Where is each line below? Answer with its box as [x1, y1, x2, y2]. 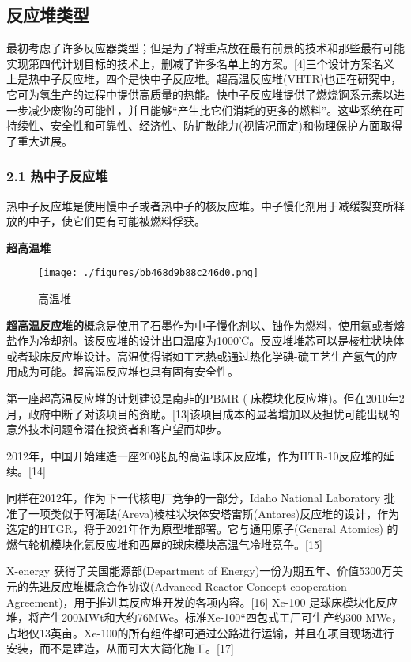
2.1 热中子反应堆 [6, 166, 108, 186]
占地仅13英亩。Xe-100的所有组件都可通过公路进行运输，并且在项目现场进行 [6, 624, 394, 641]
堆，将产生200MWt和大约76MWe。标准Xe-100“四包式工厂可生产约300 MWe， [6, 609, 402, 626]
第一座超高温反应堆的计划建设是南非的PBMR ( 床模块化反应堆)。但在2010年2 [6, 389, 405, 406]
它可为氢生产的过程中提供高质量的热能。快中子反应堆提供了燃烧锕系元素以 [6, 85, 394, 102]
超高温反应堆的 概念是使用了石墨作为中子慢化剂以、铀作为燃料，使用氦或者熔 [6, 316, 405, 333]
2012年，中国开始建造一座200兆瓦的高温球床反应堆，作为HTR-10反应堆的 [6, 447, 383, 463]
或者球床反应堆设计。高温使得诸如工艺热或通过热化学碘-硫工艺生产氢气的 [6, 347, 386, 364]
